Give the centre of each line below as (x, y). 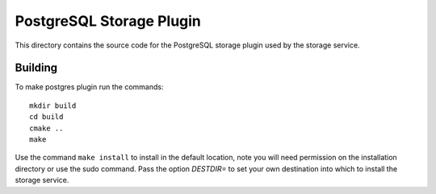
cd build (46, 117)
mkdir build (53, 105)
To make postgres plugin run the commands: (89, 87)
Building (36, 68)
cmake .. (46, 128)
